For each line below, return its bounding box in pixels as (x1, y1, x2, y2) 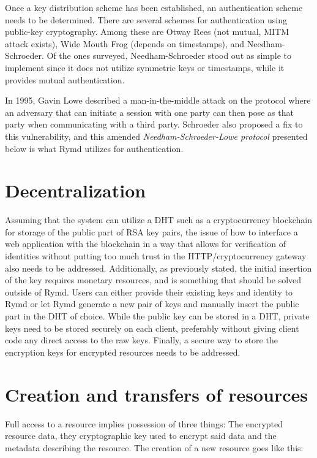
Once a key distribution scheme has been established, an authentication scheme (5, 1, 303, 13)
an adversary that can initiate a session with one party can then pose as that (5, 105, 294, 118)
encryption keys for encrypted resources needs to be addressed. (5, 345, 241, 358)
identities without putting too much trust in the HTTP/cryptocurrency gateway (5, 250, 307, 262)
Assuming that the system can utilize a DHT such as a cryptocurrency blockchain (5, 213, 313, 226)
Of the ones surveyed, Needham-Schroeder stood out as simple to (47, 49, 292, 62)
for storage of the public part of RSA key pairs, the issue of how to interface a (5, 225, 298, 238)
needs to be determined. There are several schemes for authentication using (5, 13, 287, 26)
